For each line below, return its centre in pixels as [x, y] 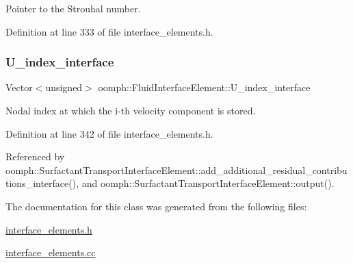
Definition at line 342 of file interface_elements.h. [109, 133]
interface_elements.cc [51, 252]
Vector [19, 87]
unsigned [64, 87]
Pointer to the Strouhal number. [73, 8]
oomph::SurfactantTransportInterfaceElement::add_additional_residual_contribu [176, 170]
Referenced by [35, 156]
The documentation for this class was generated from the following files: [156, 206]
